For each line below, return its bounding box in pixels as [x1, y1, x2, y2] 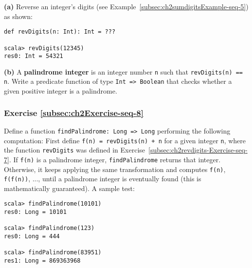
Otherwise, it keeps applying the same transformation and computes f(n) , [4, 164, 226, 174]
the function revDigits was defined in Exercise [4, 145, 145, 155]
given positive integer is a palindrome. [4, 86, 117, 96]
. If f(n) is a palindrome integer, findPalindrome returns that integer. [9, 154, 221, 164]
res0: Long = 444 [4, 233, 60, 240]
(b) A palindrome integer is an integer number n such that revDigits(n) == [4, 66, 243, 77]
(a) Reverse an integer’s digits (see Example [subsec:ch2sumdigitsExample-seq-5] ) [4, 1, 249, 11]
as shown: [4, 11, 33, 21]
